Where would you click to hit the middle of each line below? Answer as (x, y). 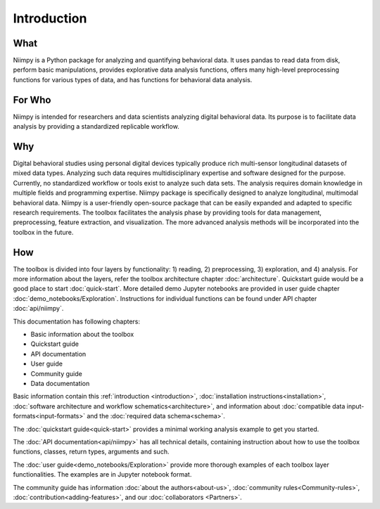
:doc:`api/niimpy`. (38, 309)
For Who (32, 99)
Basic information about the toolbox (82, 335)
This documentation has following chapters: (77, 321)
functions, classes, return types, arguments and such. (91, 452)
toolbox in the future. (43, 232)
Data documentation (60, 383)
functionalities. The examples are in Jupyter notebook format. (102, 475)
